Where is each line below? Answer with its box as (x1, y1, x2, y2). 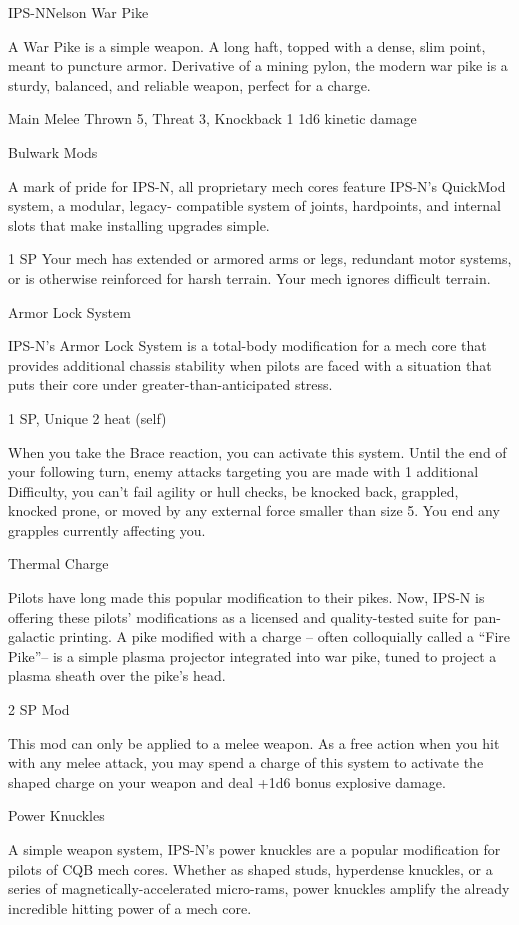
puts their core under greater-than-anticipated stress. (8, 374, 333, 395)
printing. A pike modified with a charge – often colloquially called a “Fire (59, 626, 510, 647)
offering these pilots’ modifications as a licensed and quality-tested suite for (8, 606, 470, 627)
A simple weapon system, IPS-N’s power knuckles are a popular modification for (8, 839, 501, 859)
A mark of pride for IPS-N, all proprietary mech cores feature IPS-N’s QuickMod (8, 175, 506, 196)
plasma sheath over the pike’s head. (8, 665, 226, 686)
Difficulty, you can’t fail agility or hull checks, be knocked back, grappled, (8, 480, 459, 501)
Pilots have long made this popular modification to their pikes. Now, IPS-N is (8, 587, 485, 608)
